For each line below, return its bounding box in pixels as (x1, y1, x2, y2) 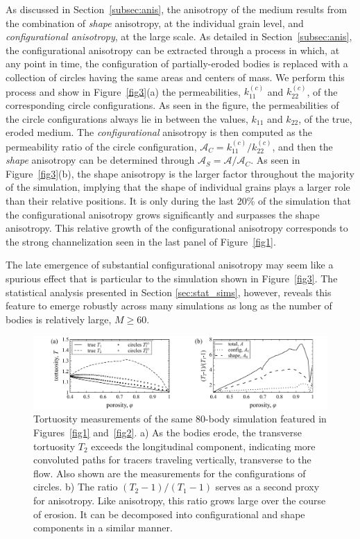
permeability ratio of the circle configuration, (6, 139, 197, 153)
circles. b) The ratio (33, 479, 118, 494)
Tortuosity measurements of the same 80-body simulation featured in (33, 411, 327, 426)
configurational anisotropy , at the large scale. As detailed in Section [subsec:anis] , (6, 29, 352, 44)
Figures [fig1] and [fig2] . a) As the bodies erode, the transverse (33, 425, 302, 440)
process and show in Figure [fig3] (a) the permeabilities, (6, 84, 241, 99)
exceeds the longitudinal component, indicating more (91, 438, 316, 453)
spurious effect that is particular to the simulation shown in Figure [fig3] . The (6, 271, 338, 285)
